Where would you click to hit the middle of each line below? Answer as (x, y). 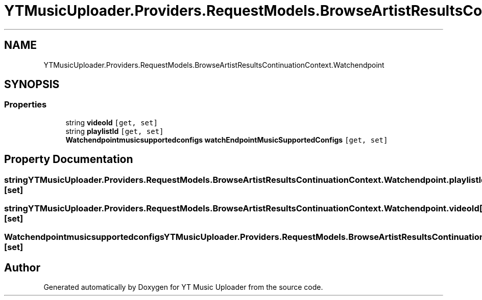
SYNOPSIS (32, 85)
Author (22, 267)
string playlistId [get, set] (115, 131)
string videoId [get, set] (112, 122)
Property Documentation (69, 159)
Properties (26, 105)
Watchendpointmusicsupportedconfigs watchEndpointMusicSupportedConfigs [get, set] (227, 140)
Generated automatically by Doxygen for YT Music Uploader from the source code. (183, 287)
